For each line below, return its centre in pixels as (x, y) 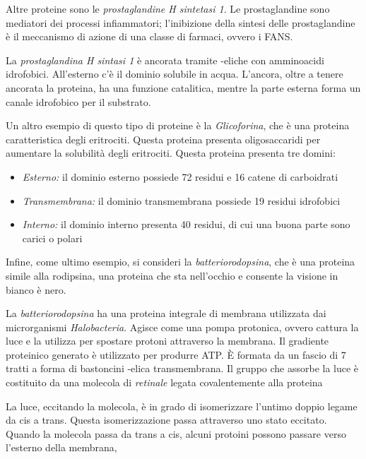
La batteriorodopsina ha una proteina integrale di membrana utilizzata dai (166, 313)
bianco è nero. (36, 289)
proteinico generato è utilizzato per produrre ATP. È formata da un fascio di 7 (176, 354)
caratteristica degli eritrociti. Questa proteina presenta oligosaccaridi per (163, 139)
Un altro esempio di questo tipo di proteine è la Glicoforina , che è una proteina (178, 125)
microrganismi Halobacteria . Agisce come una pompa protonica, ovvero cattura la (182, 327)
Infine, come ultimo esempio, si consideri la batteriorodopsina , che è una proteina (181, 262)
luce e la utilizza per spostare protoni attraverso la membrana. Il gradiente (167, 341)
